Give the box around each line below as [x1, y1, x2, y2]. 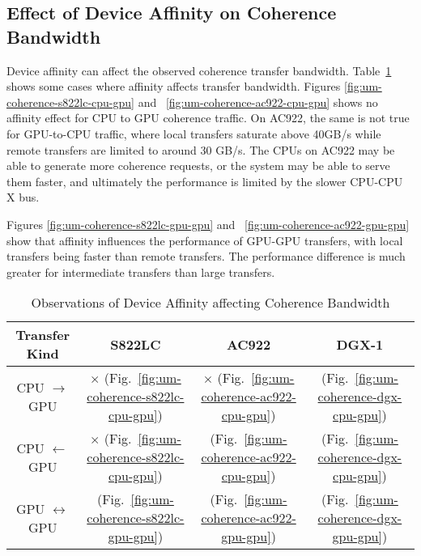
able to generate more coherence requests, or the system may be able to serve [6, 157, 390, 174]
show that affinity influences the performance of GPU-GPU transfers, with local [6, 231, 403, 248]
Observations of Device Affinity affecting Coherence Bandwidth [31, 293, 390, 312]
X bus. [6, 189, 40, 206]
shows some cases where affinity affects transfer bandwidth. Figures [6, 78, 341, 95]
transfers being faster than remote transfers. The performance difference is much [6, 248, 406, 265]
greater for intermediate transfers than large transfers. [6, 263, 275, 280]
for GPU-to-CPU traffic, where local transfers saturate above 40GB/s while [6, 125, 381, 142]
